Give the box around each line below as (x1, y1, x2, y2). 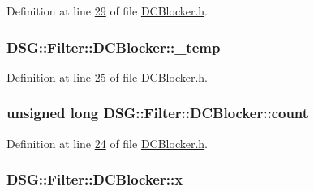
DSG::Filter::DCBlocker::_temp (6, 36, 221, 57)
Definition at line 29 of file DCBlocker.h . (6, 2, 209, 19)
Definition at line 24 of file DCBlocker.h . (6, 134, 209, 151)
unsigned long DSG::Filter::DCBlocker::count (6, 103, 309, 123)
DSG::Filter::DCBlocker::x (6, 169, 183, 189)
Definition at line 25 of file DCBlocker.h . (6, 68, 209, 85)
